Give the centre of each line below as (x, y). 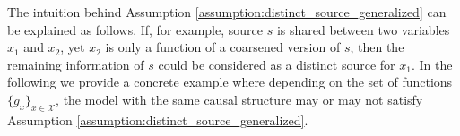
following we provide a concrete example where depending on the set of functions (230, 82)
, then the (377, 47)
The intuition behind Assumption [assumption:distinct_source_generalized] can (227, 12)
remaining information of (76, 64)
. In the (432, 64)
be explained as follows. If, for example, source (135, 29)
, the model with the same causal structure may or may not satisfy (239, 99)
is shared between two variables (363, 29)
